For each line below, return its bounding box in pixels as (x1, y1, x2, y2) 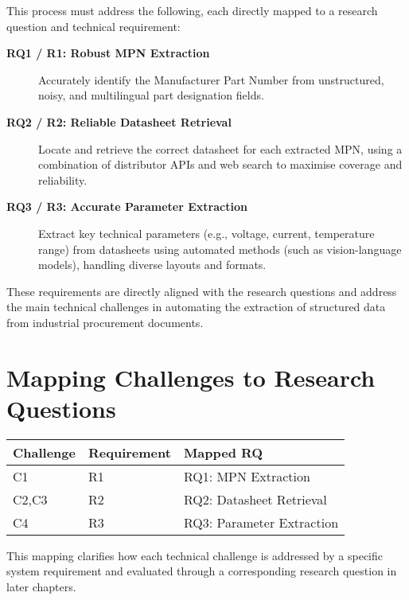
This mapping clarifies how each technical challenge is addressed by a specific (6, 547, 383, 563)
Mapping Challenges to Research (6, 360, 376, 393)
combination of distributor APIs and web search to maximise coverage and (38, 156, 403, 173)
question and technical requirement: (6, 18, 181, 34)
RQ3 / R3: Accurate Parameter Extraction (6, 198, 247, 215)
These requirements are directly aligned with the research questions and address (6, 282, 397, 299)
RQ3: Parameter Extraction (183, 512, 339, 532)
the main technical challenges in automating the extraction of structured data (6, 298, 386, 315)
